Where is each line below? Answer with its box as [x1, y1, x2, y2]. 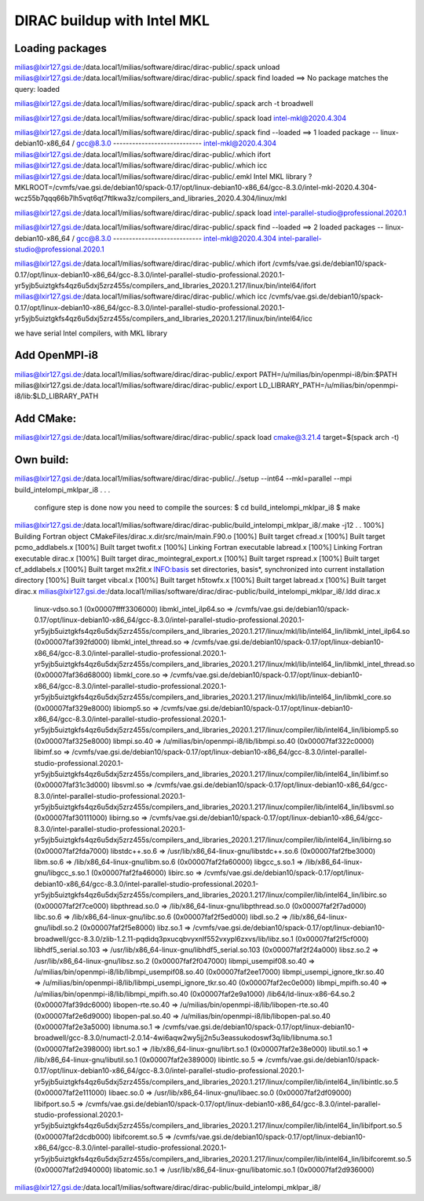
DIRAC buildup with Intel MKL [14, 12, 210, 29]
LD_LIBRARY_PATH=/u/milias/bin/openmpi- [258, 380, 399, 390]
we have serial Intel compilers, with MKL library [14, 328, 168, 338]
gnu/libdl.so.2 [34, 923, 79, 932]
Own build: [14, 453, 70, 467]
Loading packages [14, 42, 108, 55]
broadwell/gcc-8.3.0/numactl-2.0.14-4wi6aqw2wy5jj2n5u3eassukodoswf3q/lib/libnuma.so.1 [34, 1033, 333, 1042]
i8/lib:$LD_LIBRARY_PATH [14, 391, 99, 401]
